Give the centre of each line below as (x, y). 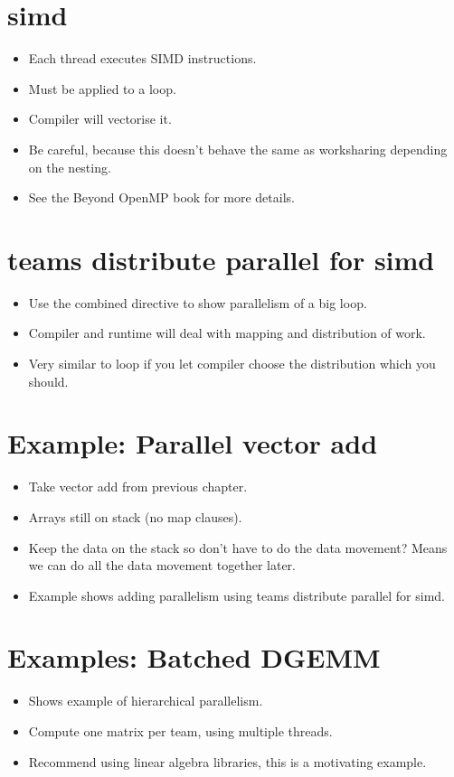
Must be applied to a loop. (102, 88)
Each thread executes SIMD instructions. (142, 58)
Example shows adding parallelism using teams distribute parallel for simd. (236, 595)
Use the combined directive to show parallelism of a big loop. (198, 302)
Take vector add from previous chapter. (138, 487)
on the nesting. (70, 167)
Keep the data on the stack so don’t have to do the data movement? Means (238, 547)
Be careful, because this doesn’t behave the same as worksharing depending (238, 149)
